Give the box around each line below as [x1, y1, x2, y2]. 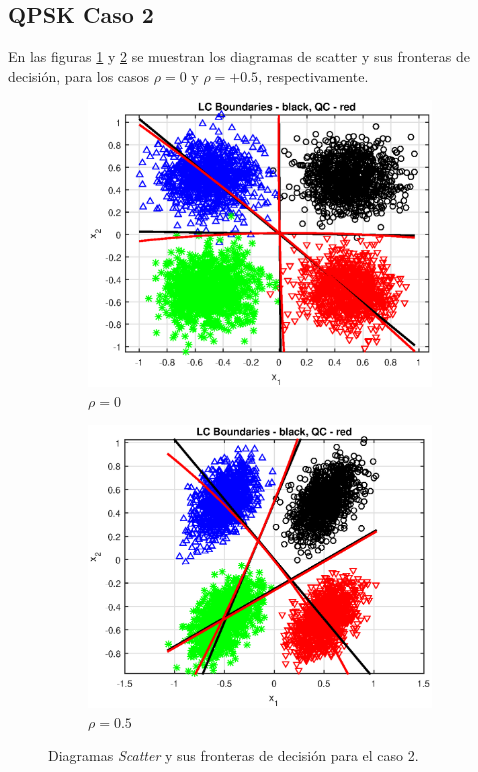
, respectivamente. [258, 65, 369, 86]
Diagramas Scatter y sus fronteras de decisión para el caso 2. [48, 745, 419, 766]
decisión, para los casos [8, 65, 150, 86]
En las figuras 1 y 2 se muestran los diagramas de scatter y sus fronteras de [8, 46, 470, 67]
